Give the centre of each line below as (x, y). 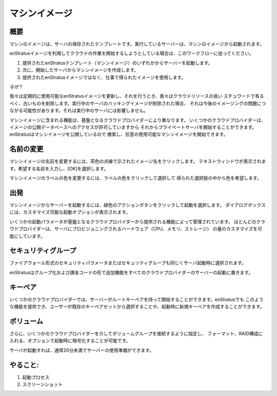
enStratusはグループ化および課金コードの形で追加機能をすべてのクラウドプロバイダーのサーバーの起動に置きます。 (131, 272)
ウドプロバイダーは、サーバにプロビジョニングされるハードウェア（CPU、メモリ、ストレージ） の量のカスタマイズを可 (136, 229)
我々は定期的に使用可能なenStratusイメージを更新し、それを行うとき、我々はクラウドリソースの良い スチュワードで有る (137, 96)
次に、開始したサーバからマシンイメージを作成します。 (80, 70)
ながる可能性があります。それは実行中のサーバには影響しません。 (79, 111)
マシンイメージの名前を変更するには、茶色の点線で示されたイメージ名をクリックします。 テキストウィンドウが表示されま (138, 161)
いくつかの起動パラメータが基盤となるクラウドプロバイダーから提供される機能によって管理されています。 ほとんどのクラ (137, 222)
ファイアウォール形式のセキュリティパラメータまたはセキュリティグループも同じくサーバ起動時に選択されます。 (128, 263)
